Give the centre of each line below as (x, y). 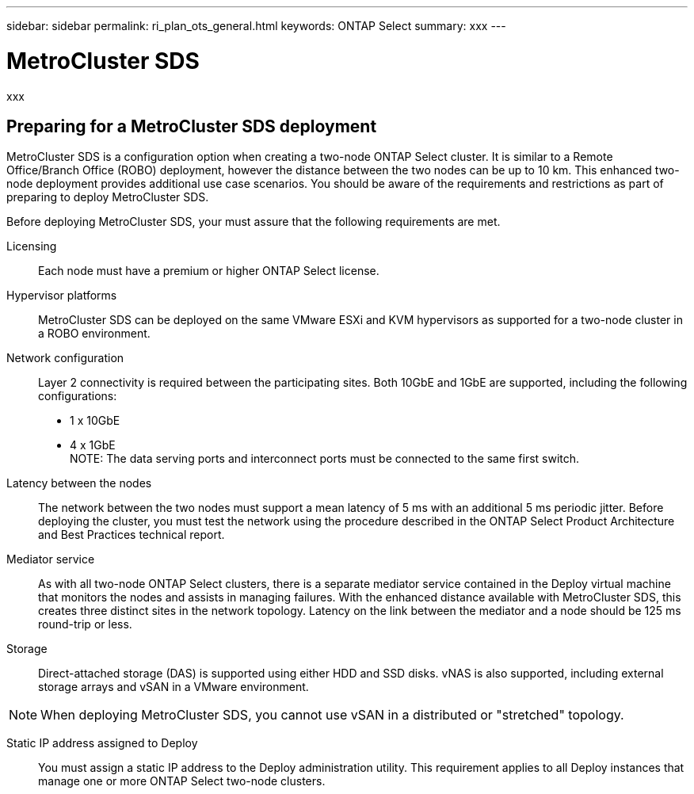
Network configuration (65, 358)
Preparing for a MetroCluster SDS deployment (192, 126)
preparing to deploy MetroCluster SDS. (108, 197)
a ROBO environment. (94, 334)
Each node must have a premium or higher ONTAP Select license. (209, 271)
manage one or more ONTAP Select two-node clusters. (182, 781)
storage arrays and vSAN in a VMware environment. (173, 687)
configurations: (78, 396)
